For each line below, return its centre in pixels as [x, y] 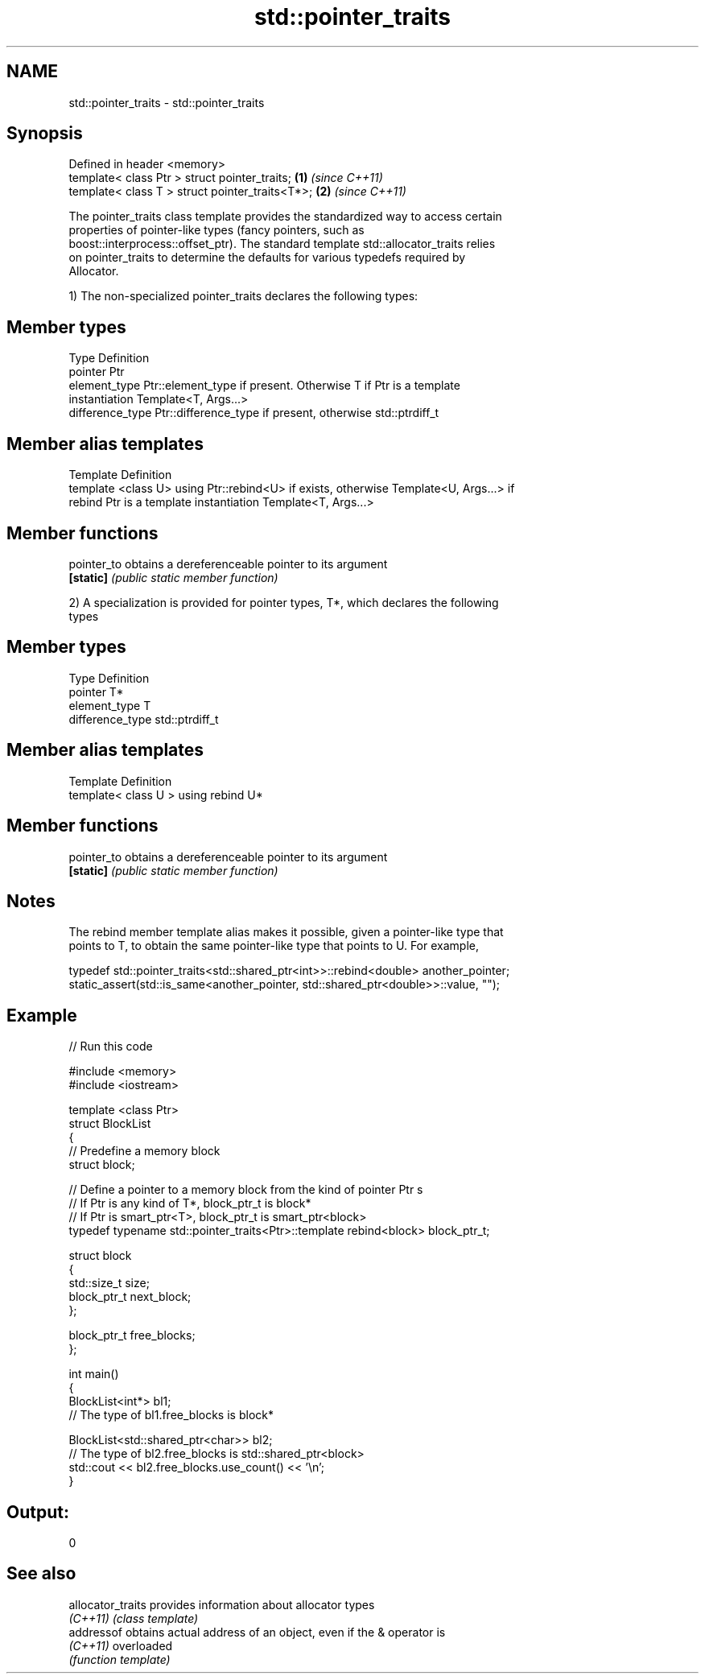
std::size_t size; [109, 1283]
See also [41, 1574]
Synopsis [45, 134]
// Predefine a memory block [144, 1151]
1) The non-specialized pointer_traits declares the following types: [243, 296]
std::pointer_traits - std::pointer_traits [167, 102]
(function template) [120, 1659]
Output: [38, 1512]
